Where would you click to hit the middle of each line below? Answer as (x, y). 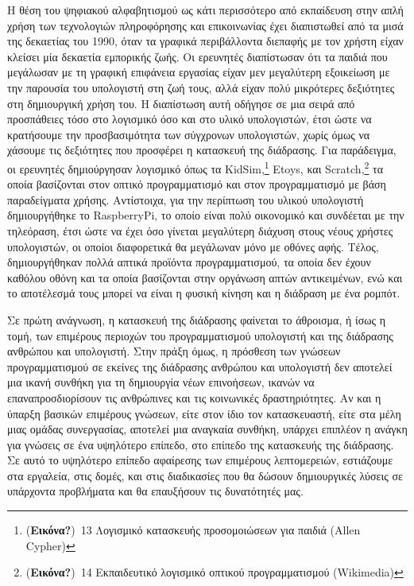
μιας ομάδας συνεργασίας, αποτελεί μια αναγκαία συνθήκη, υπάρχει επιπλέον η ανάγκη (207, 429)
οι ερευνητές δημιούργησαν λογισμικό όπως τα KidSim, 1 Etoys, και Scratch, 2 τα (195, 167)
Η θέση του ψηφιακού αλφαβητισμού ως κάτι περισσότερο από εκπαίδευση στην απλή (205, 10)
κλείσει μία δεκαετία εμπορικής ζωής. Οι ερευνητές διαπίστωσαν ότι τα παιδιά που (197, 56)
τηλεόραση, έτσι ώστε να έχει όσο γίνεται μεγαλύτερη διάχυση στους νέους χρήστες (200, 230)
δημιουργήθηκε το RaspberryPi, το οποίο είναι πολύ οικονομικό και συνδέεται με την (206, 215)
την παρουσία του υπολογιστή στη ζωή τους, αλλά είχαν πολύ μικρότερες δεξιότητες (201, 87)
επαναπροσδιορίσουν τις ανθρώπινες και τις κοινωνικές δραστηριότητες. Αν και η (194, 397)
